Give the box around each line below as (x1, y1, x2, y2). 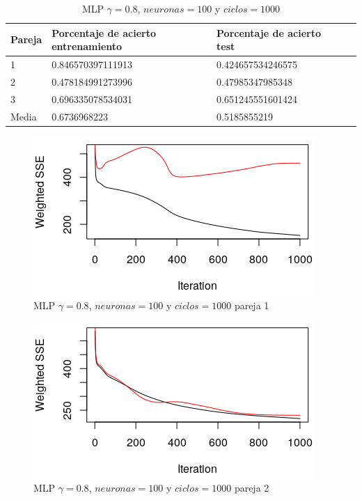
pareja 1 (234, 298, 269, 313)
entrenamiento (52, 39, 123, 54)
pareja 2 (234, 481, 269, 495)
